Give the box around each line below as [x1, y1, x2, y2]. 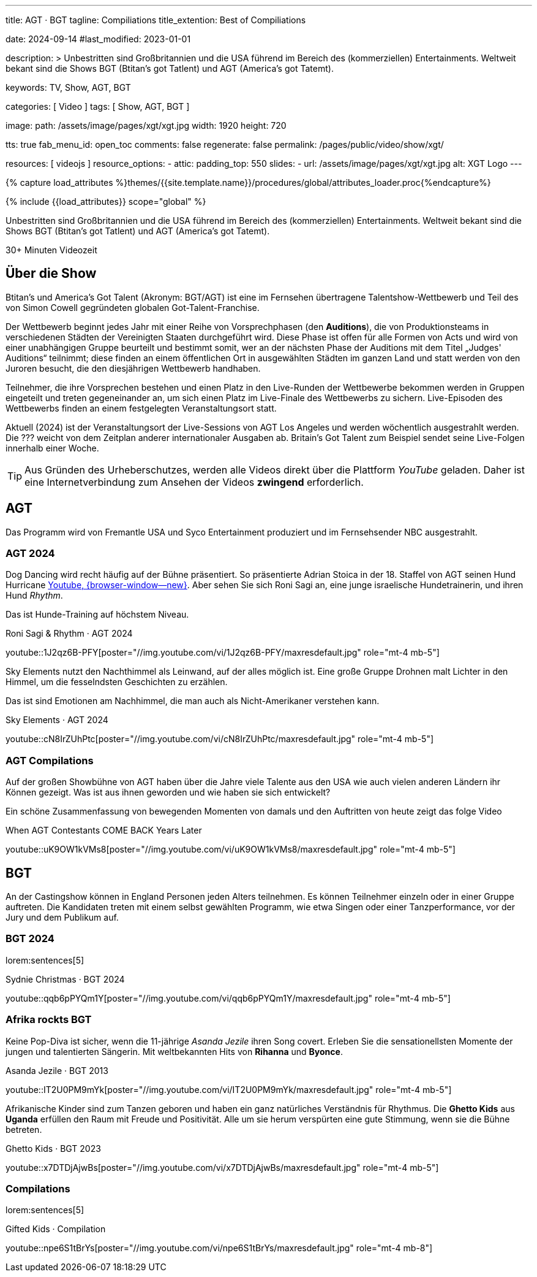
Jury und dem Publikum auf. [6, 912, 119, 923]
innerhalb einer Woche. [6, 442, 99, 453]
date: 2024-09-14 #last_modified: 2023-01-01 [6, 34, 191, 44]
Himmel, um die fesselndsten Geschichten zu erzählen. [6, 677, 228, 688]
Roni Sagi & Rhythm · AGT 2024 [6, 628, 133, 639]
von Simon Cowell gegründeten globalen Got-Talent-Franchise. [6, 302, 260, 313]
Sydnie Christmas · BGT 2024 [6, 973, 125, 984]
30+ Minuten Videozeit [6, 245, 97, 255]
